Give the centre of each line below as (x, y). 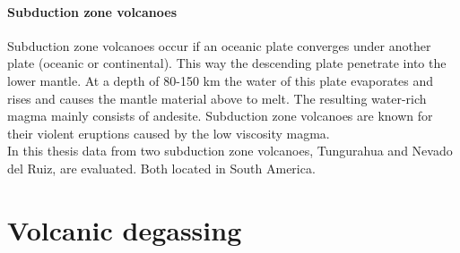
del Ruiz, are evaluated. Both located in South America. (161, 168)
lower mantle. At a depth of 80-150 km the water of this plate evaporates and (221, 80)
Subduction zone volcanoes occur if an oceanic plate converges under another (219, 45)
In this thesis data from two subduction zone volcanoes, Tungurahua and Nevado (230, 151)
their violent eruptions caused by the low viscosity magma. (169, 133)
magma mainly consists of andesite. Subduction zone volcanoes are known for (220, 116)
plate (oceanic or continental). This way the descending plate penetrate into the (227, 63)
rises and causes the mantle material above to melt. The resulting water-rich (217, 98)
